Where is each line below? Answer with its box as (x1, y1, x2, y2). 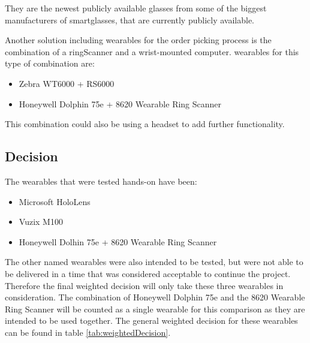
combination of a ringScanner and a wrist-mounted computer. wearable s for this (5, 45, 299, 58)
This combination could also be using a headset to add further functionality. (5, 118, 285, 130)
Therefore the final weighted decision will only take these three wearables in (5, 279, 284, 291)
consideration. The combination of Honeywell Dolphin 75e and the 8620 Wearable (5, 291, 305, 303)
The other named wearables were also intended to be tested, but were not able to (5, 255, 303, 268)
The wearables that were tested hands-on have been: (5, 174, 197, 187)
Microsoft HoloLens (19, 195, 91, 207)
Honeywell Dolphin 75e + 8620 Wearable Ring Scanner (19, 97, 222, 110)
